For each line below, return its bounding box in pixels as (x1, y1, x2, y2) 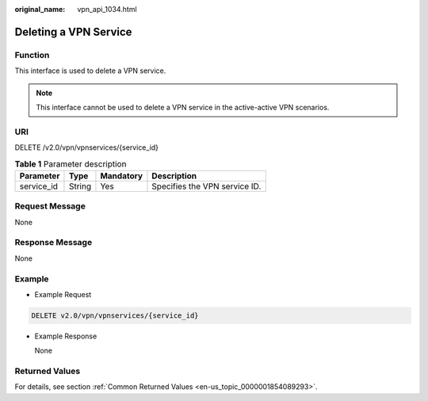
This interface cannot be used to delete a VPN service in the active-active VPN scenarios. (36, 102, 330, 112)
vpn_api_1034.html (77, 5, 138, 13)
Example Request (34, 289, 92, 299)
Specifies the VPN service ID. (151, 181, 262, 192)
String (68, 181, 91, 192)
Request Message (14, 200, 86, 212)
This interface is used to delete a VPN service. (14, 66, 166, 75)
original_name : (14, 5, 66, 13)
